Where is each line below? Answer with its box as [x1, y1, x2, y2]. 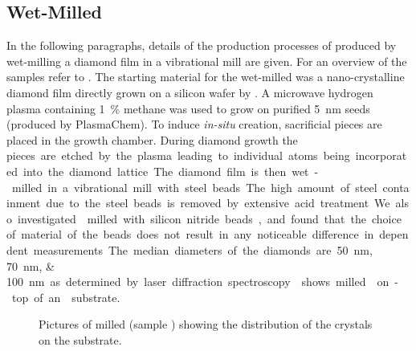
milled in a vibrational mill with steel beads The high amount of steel [11, 178, 377, 195]
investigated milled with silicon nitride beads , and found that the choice [17, 210, 402, 227]
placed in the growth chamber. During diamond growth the [6, 131, 298, 148]
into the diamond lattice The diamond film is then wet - [22, 162, 319, 179]
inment [6, 194, 41, 211]
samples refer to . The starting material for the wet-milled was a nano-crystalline [6, 68, 405, 85]
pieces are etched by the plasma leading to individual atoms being [6, 147, 350, 164]
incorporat [355, 147, 407, 164]
